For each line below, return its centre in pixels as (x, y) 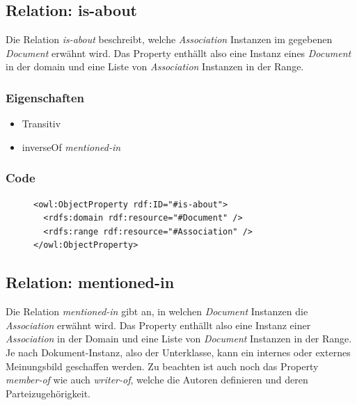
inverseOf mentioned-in (71, 146)
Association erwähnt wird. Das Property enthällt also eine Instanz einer (158, 325)
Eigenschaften (45, 97)
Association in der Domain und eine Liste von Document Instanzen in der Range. (179, 339)
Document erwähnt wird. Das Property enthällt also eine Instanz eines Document (178, 53)
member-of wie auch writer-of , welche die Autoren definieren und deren (157, 380)
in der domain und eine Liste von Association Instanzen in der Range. (155, 66)
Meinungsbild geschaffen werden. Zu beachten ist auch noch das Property (162, 366)
